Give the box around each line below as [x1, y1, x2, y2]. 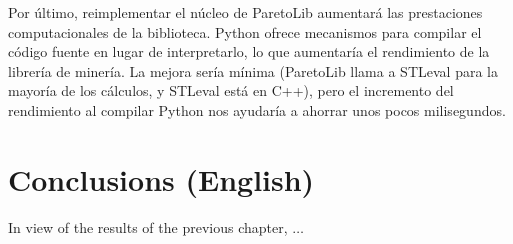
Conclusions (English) [8, 158, 315, 199]
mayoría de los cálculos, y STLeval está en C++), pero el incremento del [8, 80, 454, 101]
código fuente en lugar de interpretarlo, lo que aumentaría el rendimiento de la [8, 41, 490, 62]
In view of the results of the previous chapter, [8, 216, 288, 237]
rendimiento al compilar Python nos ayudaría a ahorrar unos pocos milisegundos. [8, 99, 506, 120]
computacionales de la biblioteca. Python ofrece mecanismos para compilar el [8, 21, 482, 42]
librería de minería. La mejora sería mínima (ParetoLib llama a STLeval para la [8, 60, 498, 81]
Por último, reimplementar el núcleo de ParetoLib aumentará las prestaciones [8, 2, 483, 22]
